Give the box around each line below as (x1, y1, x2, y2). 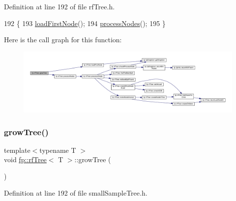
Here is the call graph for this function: (4, 34, 122, 45)
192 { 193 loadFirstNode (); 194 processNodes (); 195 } (4, 18, 166, 28)
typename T (39, 144, 76, 155)
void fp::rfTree (4, 154, 47, 165)
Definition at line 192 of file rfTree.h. (4, 1, 115, 11)
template (4, 144, 30, 155)
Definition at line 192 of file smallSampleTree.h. (4, 187, 147, 198)
